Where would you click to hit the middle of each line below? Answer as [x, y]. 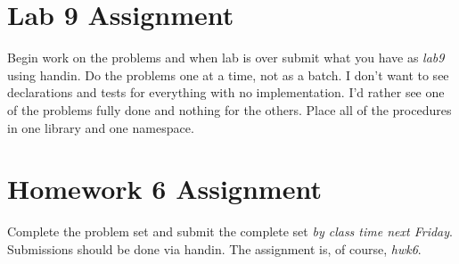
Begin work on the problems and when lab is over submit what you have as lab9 [226, 58]
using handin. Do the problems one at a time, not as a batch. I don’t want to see [228, 74]
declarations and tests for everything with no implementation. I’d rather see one [226, 92]
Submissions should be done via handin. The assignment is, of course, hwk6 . [214, 248]
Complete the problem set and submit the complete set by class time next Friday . [230, 231]
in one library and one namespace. [101, 127]
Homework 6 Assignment [164, 189]
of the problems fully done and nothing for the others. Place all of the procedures [229, 109]
